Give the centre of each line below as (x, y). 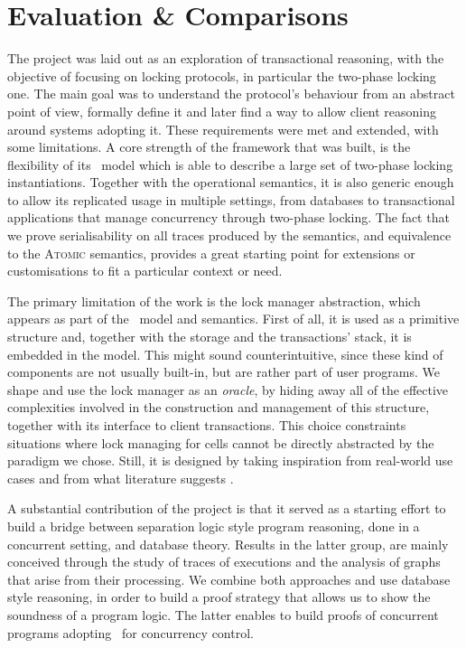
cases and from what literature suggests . (121, 478)
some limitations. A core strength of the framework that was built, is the (209, 147)
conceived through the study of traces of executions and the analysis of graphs (224, 562)
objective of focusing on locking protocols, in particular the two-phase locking (222, 75)
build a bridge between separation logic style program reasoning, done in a (214, 526)
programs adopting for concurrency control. (130, 632)
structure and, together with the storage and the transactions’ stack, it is (210, 337)
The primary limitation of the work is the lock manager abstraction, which (214, 301)
